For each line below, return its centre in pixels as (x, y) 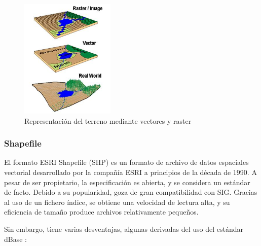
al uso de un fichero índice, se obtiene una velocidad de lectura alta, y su (117, 202)
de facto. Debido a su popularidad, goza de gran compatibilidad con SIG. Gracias (131, 192)
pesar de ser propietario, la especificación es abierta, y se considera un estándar (127, 182)
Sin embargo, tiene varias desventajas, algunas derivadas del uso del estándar (124, 229)
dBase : (15, 239)
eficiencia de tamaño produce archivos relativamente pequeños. (101, 212)
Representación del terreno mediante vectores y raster (108, 120)
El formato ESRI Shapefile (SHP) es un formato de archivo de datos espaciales (126, 162)
